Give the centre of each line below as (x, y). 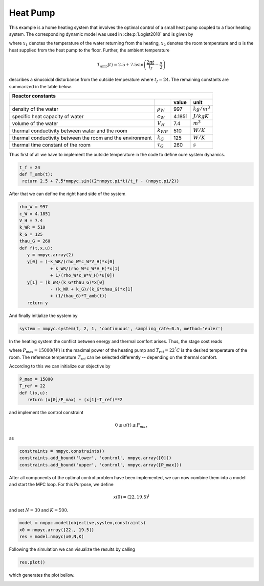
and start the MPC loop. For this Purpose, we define (61, 484)
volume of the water (35, 123)
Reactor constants (34, 96)
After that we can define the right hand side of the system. (68, 194)
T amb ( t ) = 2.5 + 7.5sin (120, 65)
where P (18, 350)
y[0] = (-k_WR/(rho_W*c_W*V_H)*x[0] (71, 262)
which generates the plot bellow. (42, 575)
